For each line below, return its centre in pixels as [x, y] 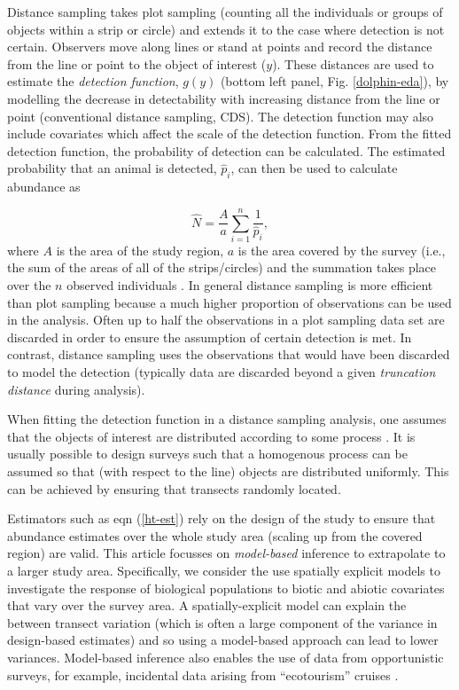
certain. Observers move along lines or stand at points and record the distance [220, 47]
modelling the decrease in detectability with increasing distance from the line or [224, 98]
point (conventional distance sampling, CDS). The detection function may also [221, 116]
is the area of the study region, [140, 250]
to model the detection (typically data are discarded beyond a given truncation [222, 372]
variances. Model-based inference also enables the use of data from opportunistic [226, 657]
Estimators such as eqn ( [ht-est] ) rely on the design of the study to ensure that [222, 518]
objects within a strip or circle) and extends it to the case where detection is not [226, 29]
